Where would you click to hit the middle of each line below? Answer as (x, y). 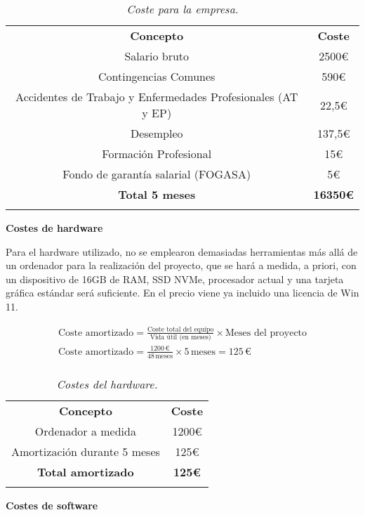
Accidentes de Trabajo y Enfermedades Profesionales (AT (157, 97)
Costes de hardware (54, 228)
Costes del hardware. (107, 384)
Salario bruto (157, 56)
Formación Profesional (157, 154)
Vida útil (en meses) (180, 338)
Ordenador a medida (85, 431)
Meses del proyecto (266, 333)
